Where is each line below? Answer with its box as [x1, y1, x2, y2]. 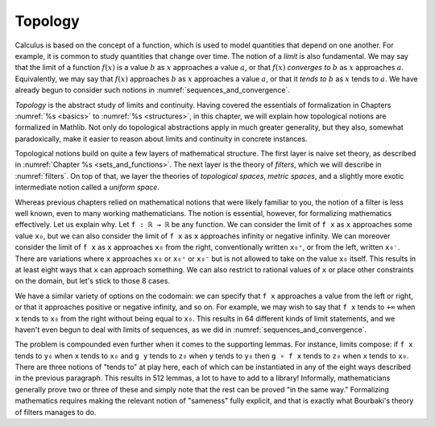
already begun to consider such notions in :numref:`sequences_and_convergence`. [14, 85, 290, 95]
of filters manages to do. [14, 407, 97, 417]
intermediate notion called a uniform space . [14, 182, 160, 193]
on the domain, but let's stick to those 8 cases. [14, 276, 171, 286]
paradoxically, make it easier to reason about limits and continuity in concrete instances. [14, 134, 308, 143]
